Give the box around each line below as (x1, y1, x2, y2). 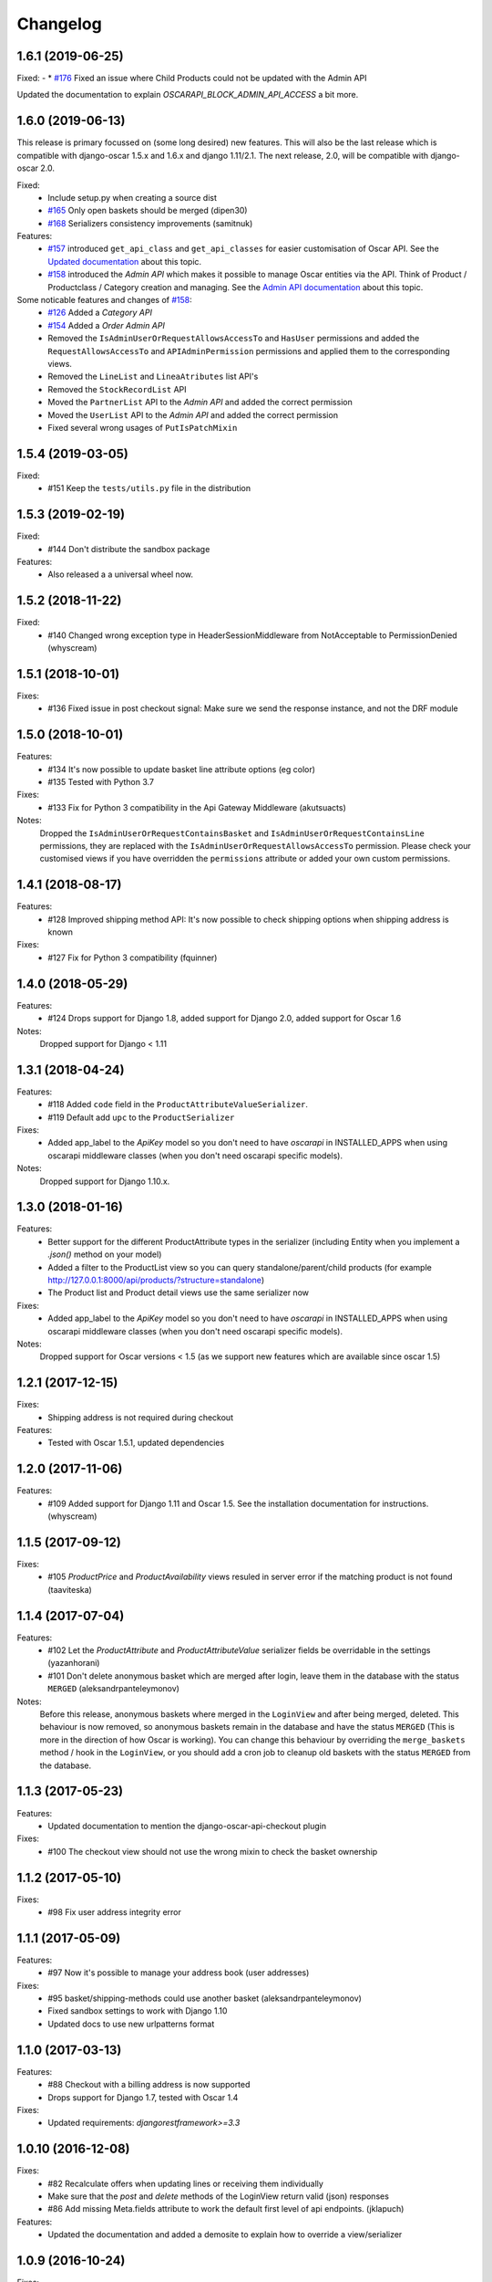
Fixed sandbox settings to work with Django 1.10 (47, 2005, 228, 2016)
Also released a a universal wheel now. (47, 569, 193, 580)
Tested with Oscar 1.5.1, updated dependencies (47, 1438, 225, 1449)
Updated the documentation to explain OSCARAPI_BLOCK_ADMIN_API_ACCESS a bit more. (16, 89, 359, 100)
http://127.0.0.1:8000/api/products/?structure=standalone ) (47, 1274, 264, 1285)
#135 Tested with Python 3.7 (47, 777, 155, 787)
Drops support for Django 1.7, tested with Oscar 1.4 (47, 2091, 239, 2103)
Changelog (16, 14, 102, 34)
